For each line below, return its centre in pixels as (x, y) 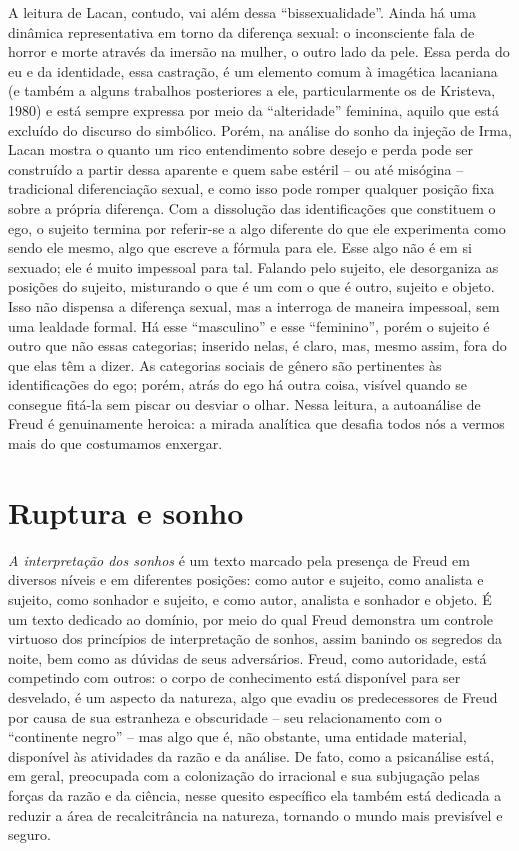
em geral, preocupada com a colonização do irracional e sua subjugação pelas (244, 775)
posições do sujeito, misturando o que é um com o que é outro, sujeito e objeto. (251, 286)
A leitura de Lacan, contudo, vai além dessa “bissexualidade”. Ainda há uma (242, 12)
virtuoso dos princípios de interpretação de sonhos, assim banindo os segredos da (255, 638)
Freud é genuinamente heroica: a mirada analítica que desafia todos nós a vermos (256, 423)
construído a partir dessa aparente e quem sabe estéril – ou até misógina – (236, 168)
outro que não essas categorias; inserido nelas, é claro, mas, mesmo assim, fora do (257, 345)
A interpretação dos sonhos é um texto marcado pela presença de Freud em (239, 559)
